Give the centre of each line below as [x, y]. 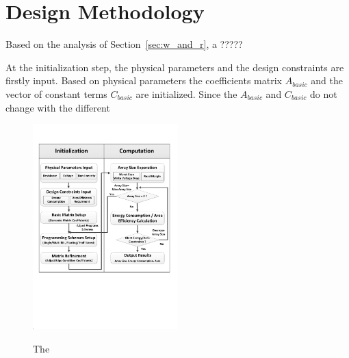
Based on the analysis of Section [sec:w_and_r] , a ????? [124, 44]
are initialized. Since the [186, 93]
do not [323, 93]
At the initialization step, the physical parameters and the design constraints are [175, 67]
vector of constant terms [56, 93]
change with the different [58, 107]
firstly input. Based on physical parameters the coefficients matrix [144, 80]
